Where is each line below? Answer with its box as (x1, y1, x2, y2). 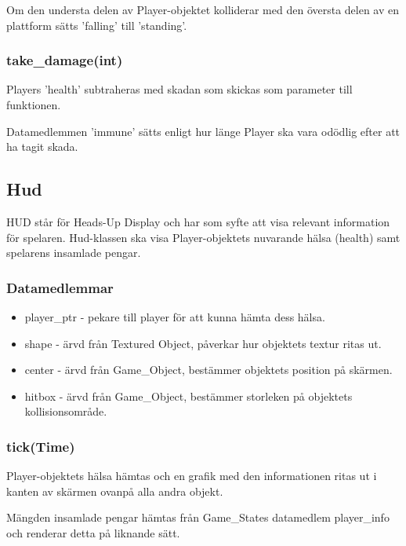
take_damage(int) (6, 50, 123, 70)
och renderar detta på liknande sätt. (6, 524, 180, 541)
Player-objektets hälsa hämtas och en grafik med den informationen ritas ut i (6, 467, 377, 484)
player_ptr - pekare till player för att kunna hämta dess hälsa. (24, 308, 325, 324)
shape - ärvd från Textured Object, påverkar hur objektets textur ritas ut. (24, 335, 382, 351)
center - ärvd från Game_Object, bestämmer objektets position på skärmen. (24, 361, 393, 378)
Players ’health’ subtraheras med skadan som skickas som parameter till (6, 81, 353, 97)
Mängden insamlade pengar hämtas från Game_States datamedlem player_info (6, 509, 390, 526)
